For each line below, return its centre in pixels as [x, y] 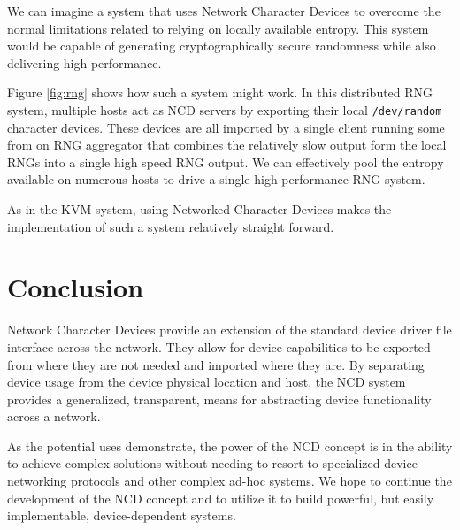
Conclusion [76, 287]
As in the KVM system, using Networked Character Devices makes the [199, 209]
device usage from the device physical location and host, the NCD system [207, 382]
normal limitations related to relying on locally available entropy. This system [218, 28]
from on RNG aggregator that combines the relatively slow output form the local [227, 145]
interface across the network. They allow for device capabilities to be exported [219, 346]
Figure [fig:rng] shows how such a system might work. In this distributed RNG [220, 92]
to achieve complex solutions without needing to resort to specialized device [212, 463]
